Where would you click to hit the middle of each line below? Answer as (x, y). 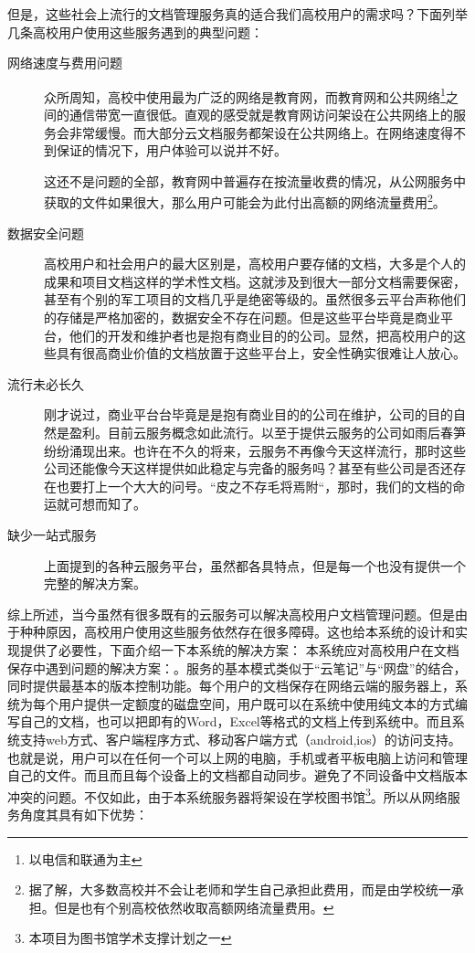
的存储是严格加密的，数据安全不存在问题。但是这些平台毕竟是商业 (242, 318)
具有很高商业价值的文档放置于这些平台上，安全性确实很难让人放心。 (261, 353)
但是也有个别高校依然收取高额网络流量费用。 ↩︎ (194, 907)
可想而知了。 (107, 504)
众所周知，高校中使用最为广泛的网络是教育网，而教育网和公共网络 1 (245, 95)
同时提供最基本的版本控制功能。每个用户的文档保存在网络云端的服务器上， (231, 686)
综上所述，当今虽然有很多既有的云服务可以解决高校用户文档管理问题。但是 (231, 614)
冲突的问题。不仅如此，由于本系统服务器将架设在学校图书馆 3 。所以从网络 (227, 795)
